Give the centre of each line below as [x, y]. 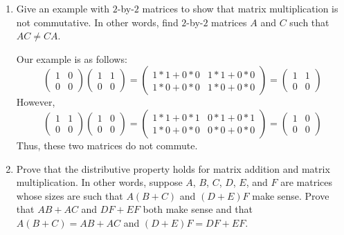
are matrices [306, 182]
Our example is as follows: [72, 58]
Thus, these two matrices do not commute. [107, 145]
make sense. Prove [291, 195]
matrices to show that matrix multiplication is [240, 8]
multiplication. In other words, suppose [99, 182]
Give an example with [63, 8]
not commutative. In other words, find [97, 22]
